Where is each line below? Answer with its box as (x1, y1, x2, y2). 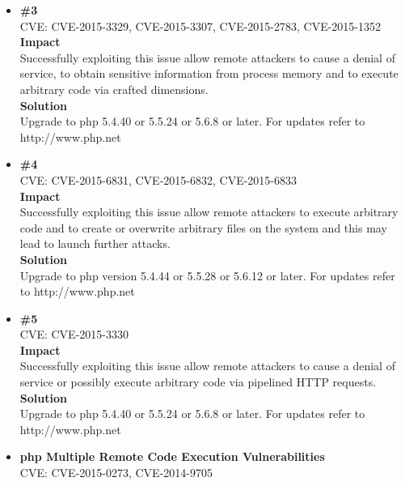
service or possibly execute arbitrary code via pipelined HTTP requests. (19, 373, 377, 390)
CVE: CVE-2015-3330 (19, 326, 129, 343)
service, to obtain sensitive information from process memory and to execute (19, 65, 399, 82)
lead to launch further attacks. (19, 235, 171, 252)
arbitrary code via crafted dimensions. (19, 80, 209, 97)
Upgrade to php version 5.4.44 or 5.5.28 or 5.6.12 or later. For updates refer (19, 266, 395, 283)
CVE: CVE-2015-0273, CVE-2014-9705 (19, 464, 213, 481)
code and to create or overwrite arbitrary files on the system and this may (19, 219, 387, 236)
